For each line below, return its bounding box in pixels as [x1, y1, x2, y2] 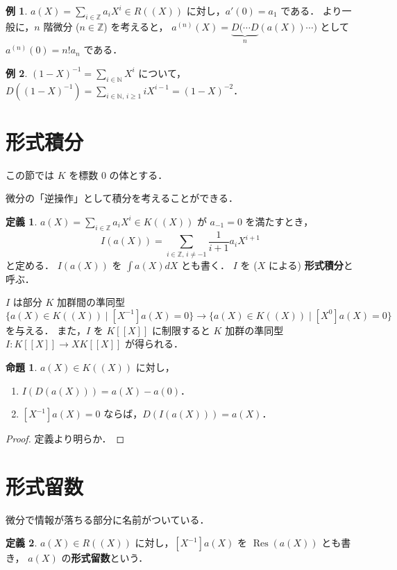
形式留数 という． [71, 551, 149, 565]
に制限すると [151, 322, 210, 337]
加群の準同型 [225, 322, 284, 337]
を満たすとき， [245, 214, 314, 228]
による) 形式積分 [268, 257, 344, 272]
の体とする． [109, 167, 168, 182]
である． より [280, 3, 342, 17]
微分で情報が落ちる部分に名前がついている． [6, 512, 210, 526]
